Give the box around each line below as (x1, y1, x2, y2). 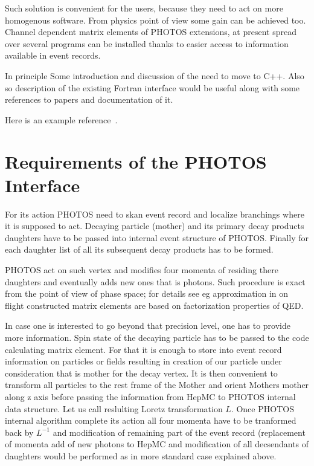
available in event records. (5, 49, 101, 62)
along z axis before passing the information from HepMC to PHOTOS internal (5, 390, 296, 403)
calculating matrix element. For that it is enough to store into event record (5, 343, 282, 355)
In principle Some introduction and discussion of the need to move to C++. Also (5, 69, 304, 82)
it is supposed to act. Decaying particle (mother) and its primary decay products (5, 219, 304, 232)
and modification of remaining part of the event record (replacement (53, 426, 306, 438)
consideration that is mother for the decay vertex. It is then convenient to (5, 366, 278, 379)
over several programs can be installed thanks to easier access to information (5, 37, 289, 50)
